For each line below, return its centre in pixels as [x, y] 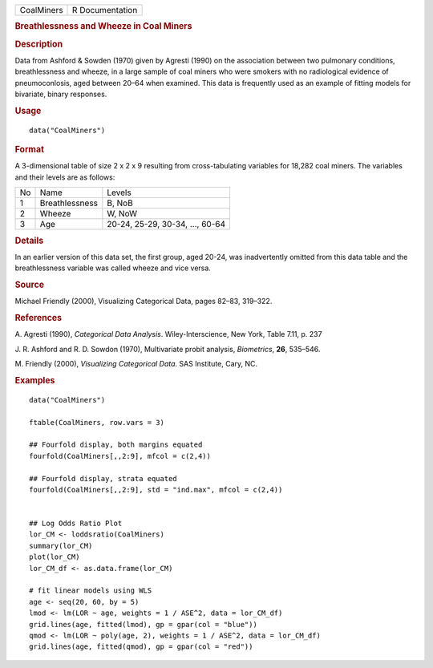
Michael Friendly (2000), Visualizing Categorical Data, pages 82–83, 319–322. [144, 302]
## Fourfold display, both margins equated [116, 445]
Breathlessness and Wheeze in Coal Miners [103, 26]
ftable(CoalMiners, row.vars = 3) [97, 422]
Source [30, 285]
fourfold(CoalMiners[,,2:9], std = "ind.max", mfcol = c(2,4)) [156, 490]
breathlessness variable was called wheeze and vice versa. [113, 268]
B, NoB [120, 203]
